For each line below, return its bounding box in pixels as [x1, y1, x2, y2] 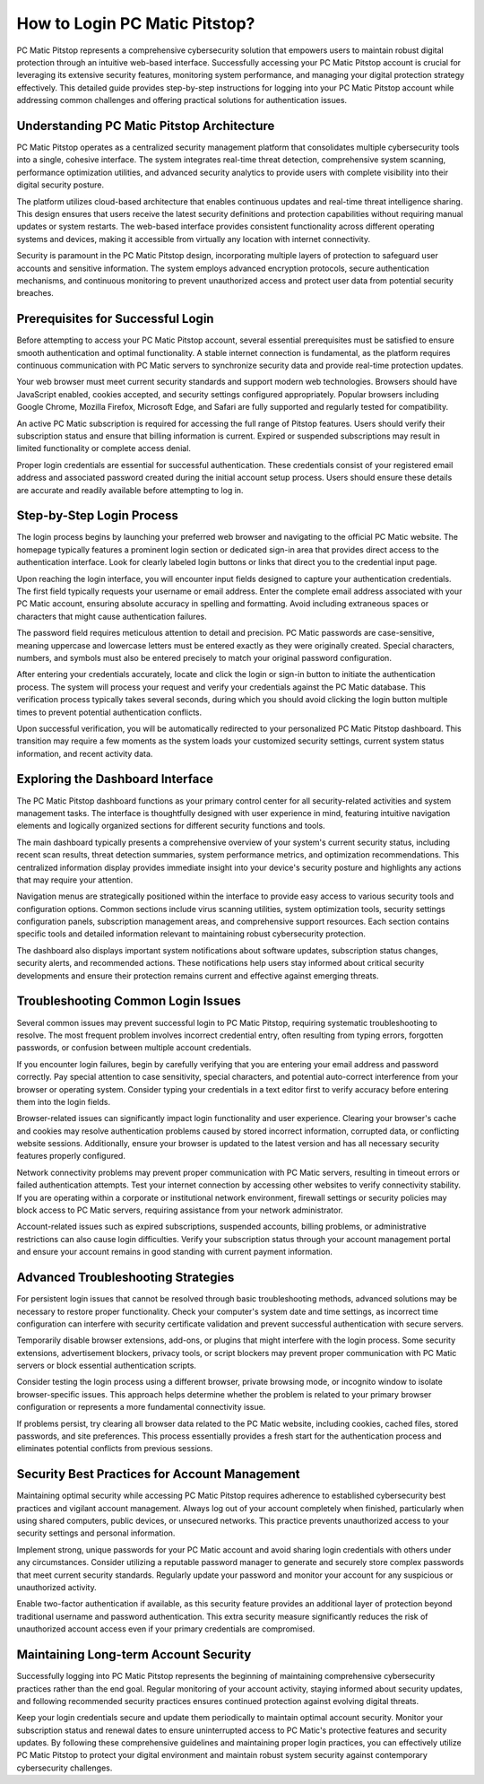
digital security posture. [16, 179, 105, 190]
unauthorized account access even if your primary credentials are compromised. [16, 1623, 315, 1634]
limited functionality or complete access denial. [16, 443, 192, 454]
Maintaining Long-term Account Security [16, 1647, 252, 1663]
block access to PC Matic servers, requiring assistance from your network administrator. [16, 1205, 344, 1215]
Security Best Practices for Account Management [16, 1466, 300, 1482]
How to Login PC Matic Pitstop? [16, 13, 255, 33]
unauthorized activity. [16, 1582, 98, 1593]
